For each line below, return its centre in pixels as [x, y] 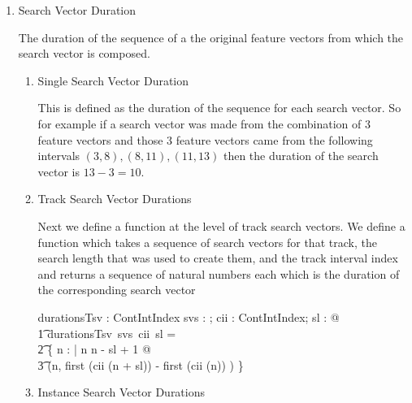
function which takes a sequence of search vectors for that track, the [207, 242]
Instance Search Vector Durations [121, 392]
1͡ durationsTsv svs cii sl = [107, 333]
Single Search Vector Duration [113, 80]
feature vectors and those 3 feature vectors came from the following [205, 139]
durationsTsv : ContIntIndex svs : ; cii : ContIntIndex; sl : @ [189, 316]
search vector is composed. [84, 53]
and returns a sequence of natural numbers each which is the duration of [219, 273]
